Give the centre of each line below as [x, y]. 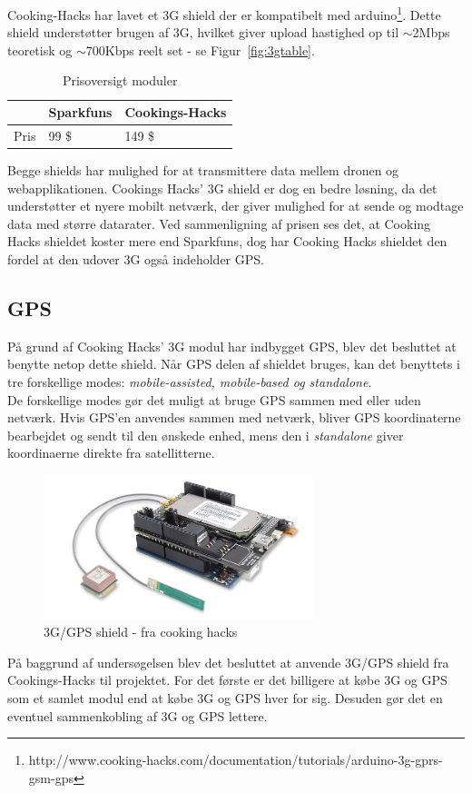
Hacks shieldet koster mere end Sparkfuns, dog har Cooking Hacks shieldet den [227, 241]
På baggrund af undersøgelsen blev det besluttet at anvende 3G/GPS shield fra [228, 662]
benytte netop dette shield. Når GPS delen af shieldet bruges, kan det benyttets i [234, 364]
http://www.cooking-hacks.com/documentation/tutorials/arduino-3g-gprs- [236, 760]
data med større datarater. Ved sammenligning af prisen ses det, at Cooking [219, 223]
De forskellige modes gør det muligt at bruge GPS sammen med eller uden [214, 399]
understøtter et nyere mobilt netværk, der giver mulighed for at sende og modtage [236, 206]
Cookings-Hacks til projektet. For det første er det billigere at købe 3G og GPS [227, 680]
